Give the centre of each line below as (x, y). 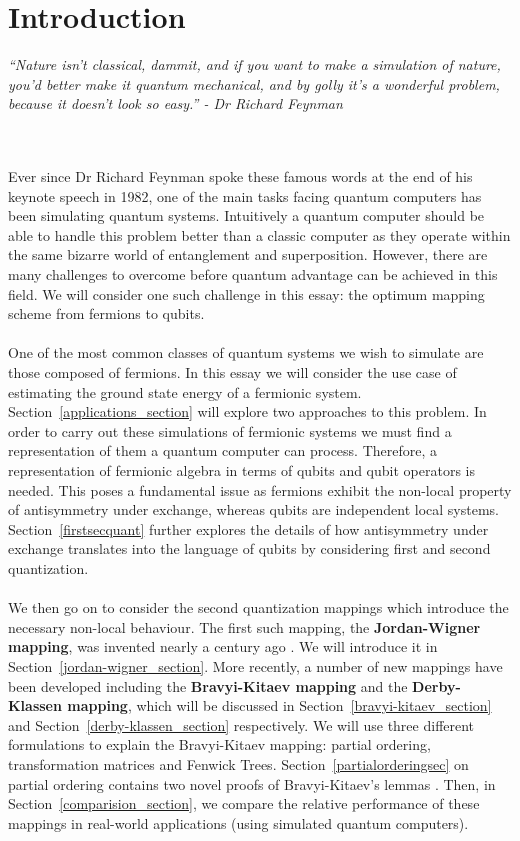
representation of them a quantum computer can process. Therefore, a (223, 450)
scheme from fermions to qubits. (106, 313)
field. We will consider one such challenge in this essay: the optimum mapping (246, 293)
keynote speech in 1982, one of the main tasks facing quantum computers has (245, 195)
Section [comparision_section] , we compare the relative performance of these (244, 803)
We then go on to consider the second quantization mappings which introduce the (258, 607)
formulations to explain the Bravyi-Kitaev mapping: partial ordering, (219, 744)
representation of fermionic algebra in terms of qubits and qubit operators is (241, 470)
